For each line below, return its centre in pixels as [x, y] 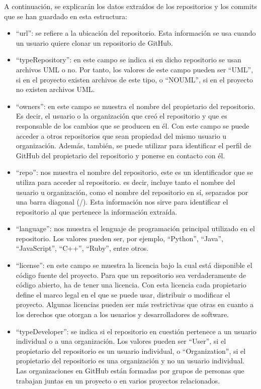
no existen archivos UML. [55, 89]
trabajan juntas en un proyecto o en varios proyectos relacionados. [118, 380]
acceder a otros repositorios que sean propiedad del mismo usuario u [121, 135]
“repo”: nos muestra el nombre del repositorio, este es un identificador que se [135, 172]
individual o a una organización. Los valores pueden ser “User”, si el [121, 341]
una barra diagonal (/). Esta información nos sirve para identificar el [122, 202]
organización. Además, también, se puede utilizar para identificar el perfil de [134, 145]
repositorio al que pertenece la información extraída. [97, 211]
